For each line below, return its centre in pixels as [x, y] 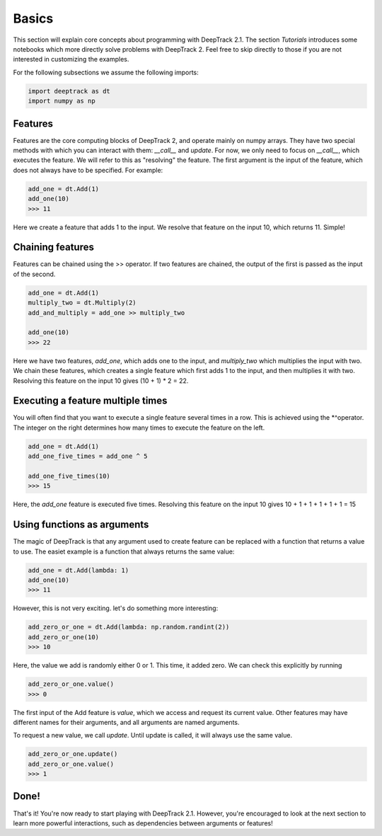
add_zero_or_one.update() [73, 754]
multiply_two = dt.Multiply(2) [82, 303]
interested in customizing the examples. [71, 59]
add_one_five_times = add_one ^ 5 [88, 456]
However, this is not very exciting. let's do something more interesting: [116, 608]
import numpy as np [62, 101]
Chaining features [54, 247]
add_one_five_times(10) [69, 476]
